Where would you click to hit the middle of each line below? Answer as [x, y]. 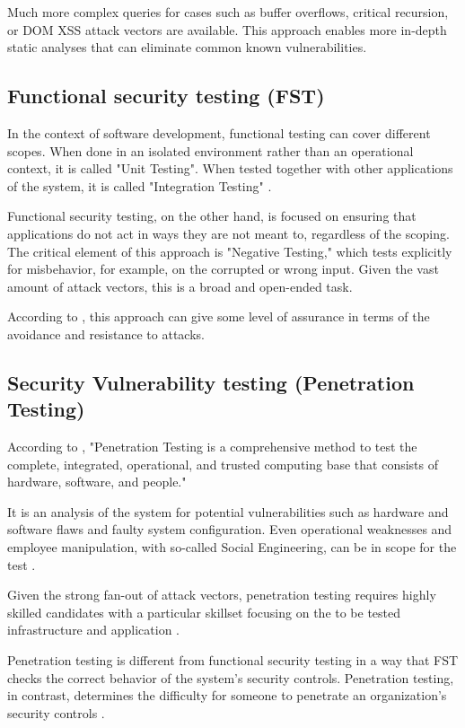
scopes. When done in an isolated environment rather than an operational [211, 150]
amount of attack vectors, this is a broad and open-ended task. [180, 286]
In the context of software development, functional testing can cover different [219, 132]
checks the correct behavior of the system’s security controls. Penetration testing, [231, 677]
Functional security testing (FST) [166, 96]
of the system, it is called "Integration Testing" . [140, 185]
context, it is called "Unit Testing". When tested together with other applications [230, 168]
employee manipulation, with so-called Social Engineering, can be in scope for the [232, 547]
